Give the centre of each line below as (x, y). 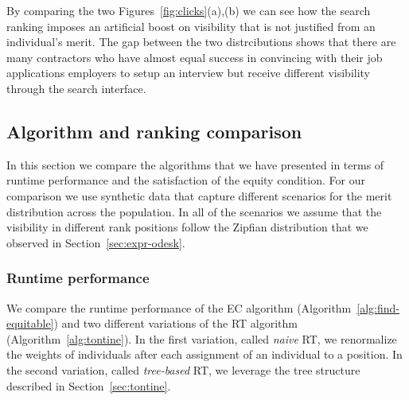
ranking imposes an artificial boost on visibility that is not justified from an (191, 26)
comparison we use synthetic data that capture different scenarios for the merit (199, 195)
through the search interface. (76, 88)
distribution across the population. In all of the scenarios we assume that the (194, 211)
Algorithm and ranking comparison (154, 131)
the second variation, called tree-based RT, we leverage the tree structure (183, 369)
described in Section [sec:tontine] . (89, 385)
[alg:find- (378, 307)
